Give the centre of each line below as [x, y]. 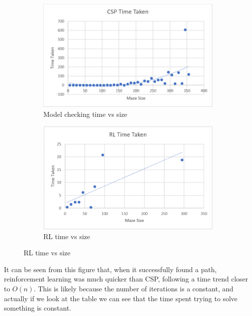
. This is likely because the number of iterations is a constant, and [134, 288]
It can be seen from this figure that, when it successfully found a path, [110, 269]
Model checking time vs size [85, 114]
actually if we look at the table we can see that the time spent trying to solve [121, 298]
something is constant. [38, 308]
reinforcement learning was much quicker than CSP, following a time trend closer [126, 279]
